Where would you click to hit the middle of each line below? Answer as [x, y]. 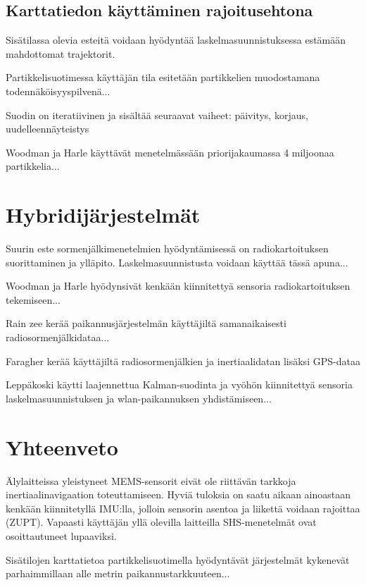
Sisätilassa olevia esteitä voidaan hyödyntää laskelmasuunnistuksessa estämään [176, 40]
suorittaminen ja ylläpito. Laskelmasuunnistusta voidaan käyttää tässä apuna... [177, 262]
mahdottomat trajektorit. [61, 53]
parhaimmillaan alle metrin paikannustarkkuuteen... [118, 573]
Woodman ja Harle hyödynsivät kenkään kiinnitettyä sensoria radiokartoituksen [178, 286]
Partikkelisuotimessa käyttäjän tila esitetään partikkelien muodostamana [163, 77]
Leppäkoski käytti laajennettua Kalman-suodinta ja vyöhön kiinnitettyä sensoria [179, 384]
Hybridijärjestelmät [103, 215]
